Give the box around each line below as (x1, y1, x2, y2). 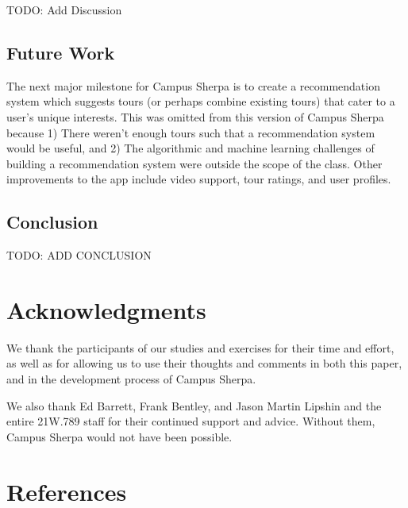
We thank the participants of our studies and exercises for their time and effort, (6, 339, 395, 356)
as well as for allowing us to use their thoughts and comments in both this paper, (6, 355, 402, 371)
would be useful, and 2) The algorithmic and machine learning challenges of (6, 140, 375, 156)
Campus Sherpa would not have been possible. (6, 428, 233, 444)
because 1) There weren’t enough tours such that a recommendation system (6, 124, 375, 140)
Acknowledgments (6, 293, 206, 325)
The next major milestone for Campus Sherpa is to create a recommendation (6, 77, 380, 94)
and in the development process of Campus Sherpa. (6, 371, 256, 387)
